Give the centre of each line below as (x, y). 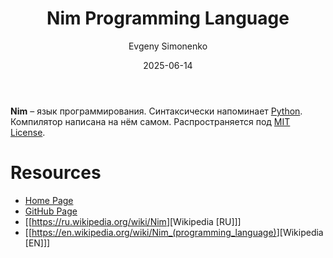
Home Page (49, 200)
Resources (56, 173)
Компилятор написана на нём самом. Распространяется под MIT (150, 121)
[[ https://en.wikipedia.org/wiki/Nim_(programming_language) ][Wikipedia (174, 232)
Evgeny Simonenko (168, 46)
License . (28, 132)
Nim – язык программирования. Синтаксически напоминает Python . (156, 111)
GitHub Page (51, 211)
